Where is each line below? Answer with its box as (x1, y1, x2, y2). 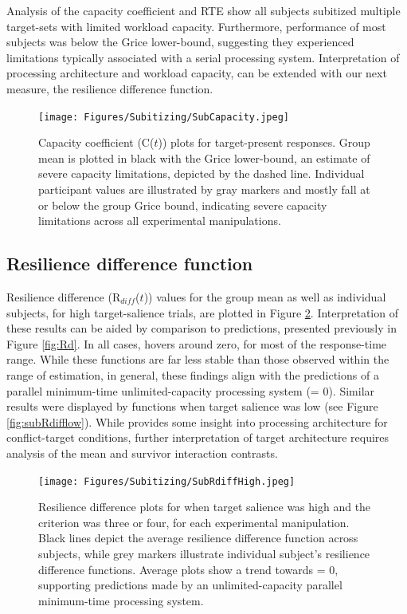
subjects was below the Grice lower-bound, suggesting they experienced (6, 33, 354, 50)
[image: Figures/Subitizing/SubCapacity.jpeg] (38, 111, 289, 123)
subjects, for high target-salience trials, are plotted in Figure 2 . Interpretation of (6, 304, 398, 321)
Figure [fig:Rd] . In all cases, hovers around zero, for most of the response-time (6, 335, 387, 352)
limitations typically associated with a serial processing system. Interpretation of (6, 49, 400, 65)
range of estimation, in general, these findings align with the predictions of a (6, 366, 379, 383)
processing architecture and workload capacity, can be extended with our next (6, 65, 387, 81)
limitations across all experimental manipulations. (38, 212, 281, 229)
